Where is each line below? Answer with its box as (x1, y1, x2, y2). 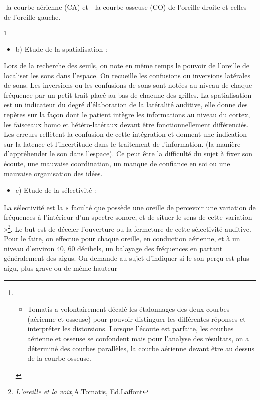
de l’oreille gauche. (4, 11, 61, 22)
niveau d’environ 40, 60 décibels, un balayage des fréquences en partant (4, 243, 223, 253)
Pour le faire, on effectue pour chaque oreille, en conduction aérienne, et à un (4, 233, 240, 244)
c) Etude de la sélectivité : (15, 185, 96, 195)
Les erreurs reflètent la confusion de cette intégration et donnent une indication (4, 129, 247, 139)
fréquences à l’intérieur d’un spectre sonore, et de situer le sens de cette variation (4, 212, 252, 222)
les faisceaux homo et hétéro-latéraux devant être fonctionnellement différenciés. (4, 119, 249, 129)
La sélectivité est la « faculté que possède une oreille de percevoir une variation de (4, 202, 256, 212)
